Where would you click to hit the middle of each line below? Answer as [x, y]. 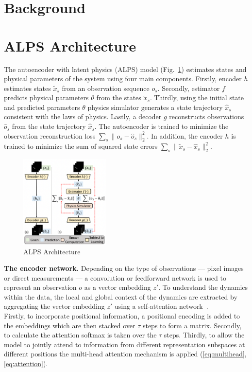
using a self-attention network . [161, 306]
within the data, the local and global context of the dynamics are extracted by [121, 296]
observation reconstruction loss [50, 135]
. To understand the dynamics [203, 287]
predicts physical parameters [46, 97]
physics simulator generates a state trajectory [155, 107]
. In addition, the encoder [185, 135]
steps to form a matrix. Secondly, [192, 325]
